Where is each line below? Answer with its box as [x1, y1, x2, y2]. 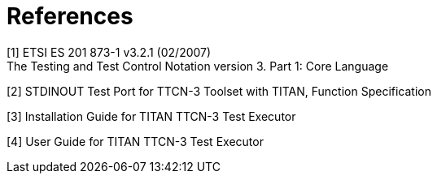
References [7, 2, 133, 30]
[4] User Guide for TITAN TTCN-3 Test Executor [7, 134, 264, 148]
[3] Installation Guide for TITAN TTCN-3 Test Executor [7, 109, 296, 123]
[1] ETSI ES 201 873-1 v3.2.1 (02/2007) [7, 45, 212, 59]
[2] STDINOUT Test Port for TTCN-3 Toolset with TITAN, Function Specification [7, 84, 431, 98]
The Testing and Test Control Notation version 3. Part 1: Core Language [7, 58, 389, 73]
